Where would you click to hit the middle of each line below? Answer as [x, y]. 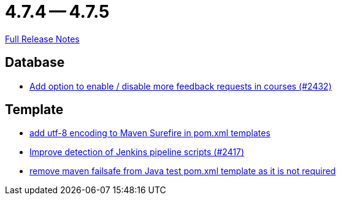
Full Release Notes [42, 39]
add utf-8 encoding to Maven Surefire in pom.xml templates [150, 133]
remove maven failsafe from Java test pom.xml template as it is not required [183, 171]
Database [35, 63]
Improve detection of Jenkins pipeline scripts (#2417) [137, 152]
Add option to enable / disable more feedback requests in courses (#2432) [181, 86]
